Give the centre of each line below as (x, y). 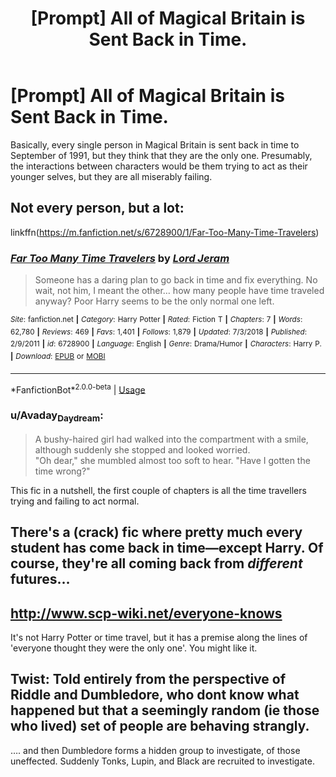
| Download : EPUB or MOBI (58, 357)
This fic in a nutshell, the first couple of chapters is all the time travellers (158, 490)
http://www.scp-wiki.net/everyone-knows (146, 613)
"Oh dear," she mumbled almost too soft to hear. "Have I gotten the (172, 460)
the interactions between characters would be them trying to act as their (159, 166)
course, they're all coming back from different (156, 563)
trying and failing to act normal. (75, 501)
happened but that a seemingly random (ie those (165, 710)
